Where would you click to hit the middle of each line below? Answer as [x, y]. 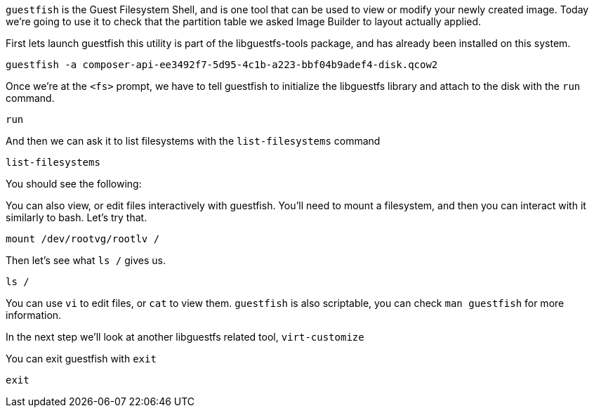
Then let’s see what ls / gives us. [86, 260]
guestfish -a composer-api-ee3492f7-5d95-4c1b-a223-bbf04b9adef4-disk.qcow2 [222, 65]
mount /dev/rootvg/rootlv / [83, 239]
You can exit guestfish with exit [81, 359]
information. [34, 315]
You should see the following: [74, 184]
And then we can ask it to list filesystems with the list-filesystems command [193, 141]
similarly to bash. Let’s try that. [77, 217]
